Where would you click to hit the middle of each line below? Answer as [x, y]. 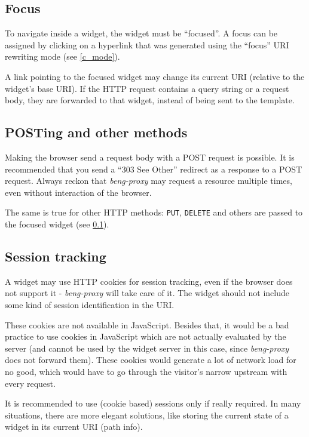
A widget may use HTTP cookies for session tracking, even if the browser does [149, 281]
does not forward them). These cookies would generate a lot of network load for [151, 360]
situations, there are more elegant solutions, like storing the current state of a [147, 415]
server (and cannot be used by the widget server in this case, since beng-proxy [147, 348]
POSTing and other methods [96, 132]
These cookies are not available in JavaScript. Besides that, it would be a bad [147, 324]
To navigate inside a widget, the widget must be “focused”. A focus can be [141, 33]
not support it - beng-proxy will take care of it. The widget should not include [147, 293]
